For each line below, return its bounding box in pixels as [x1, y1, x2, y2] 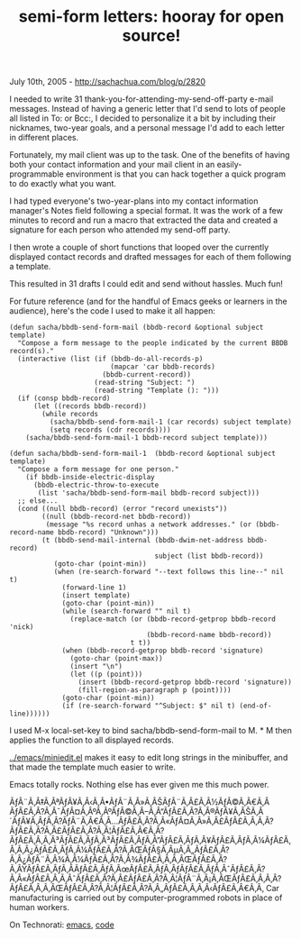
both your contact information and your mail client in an [9, 160, 215, 170]
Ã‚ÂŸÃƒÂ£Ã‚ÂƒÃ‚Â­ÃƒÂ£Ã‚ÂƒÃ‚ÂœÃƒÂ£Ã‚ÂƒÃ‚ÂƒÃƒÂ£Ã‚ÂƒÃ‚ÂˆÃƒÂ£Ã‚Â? [9, 863, 266, 875]
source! [122, 25, 181, 46]
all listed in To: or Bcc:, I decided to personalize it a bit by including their [9, 113, 277, 123]
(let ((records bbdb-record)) [32, 402, 147, 411]
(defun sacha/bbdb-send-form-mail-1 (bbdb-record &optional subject [9, 449, 277, 459]
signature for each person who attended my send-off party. [9, 224, 231, 235]
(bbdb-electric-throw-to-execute [32, 480, 160, 490]
